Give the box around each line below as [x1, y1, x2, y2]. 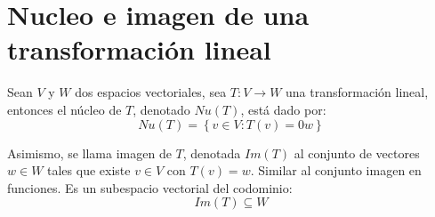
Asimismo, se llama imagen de [7, 143, 172, 162]
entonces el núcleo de [7, 100, 122, 118]
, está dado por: [240, 100, 326, 118]
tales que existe [47, 161, 131, 180]
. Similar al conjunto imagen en [250, 161, 422, 180]
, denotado [133, 100, 190, 118]
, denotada [182, 143, 241, 162]
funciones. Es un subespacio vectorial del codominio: [7, 178, 293, 197]
